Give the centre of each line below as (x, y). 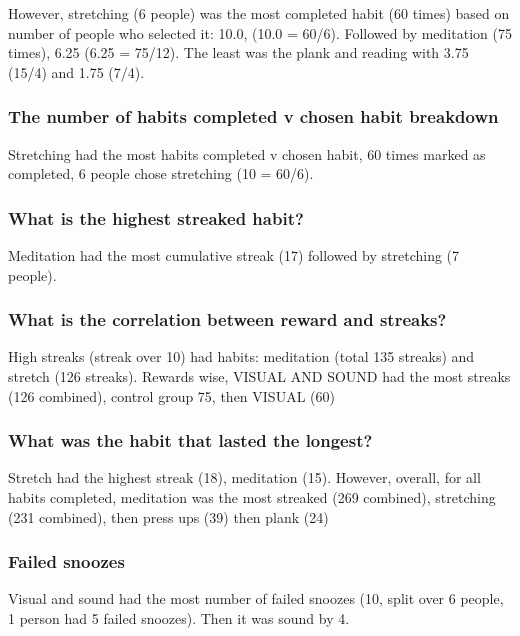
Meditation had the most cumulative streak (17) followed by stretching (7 (234, 255)
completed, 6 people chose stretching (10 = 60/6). (161, 173)
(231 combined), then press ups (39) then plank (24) (168, 516)
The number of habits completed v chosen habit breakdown (253, 116)
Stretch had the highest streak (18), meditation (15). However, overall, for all (244, 477)
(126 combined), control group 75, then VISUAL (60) (171, 395)
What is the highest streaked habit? (156, 217)
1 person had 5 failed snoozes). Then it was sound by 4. (179, 618)
